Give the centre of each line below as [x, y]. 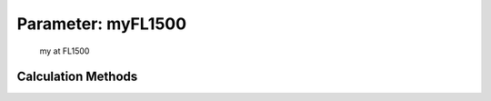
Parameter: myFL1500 [101, 24]
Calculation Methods [77, 77]
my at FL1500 [65, 51]
